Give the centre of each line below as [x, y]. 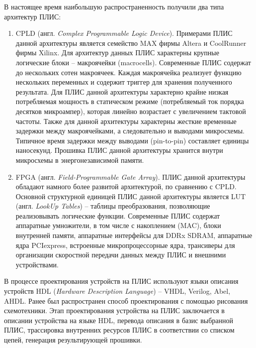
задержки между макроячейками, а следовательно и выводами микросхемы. [130, 131]
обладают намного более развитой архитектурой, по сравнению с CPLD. [126, 186]
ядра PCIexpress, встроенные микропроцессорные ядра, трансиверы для [125, 245]
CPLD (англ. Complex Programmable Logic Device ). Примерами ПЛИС [124, 33]
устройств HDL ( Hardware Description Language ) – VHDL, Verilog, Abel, [117, 291]
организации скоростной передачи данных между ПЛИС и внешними [121, 255]
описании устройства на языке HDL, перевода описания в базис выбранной [119, 320]
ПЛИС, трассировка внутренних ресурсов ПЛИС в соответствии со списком [119, 330]
